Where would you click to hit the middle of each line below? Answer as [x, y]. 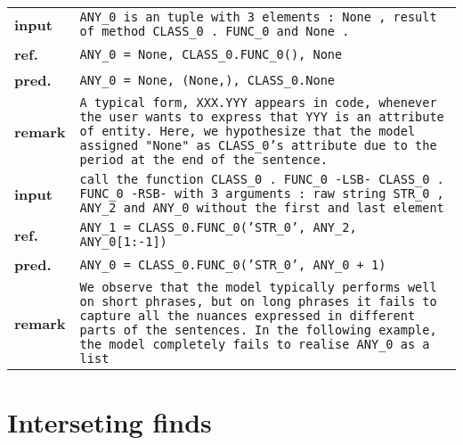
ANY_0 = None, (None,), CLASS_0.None [207, 80]
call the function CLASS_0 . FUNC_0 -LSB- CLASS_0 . [262, 179]
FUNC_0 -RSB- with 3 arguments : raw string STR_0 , [262, 194]
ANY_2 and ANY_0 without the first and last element [262, 208]
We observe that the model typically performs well [258, 287]
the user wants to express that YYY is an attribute [262, 117]
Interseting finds [110, 422]
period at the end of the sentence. [203, 160]
